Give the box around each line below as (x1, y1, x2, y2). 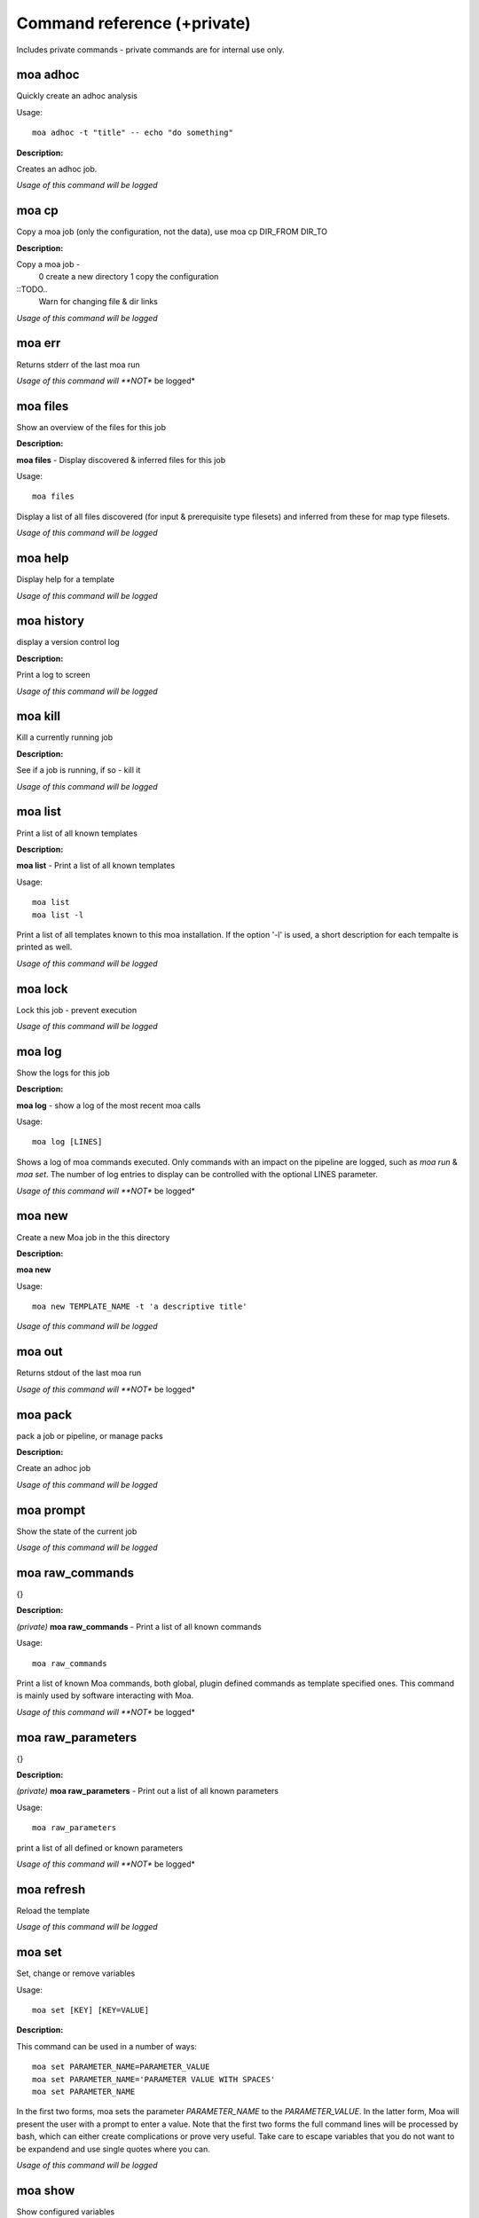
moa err (16, 335, 61, 350)
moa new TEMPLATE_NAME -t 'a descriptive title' (32, 1302, 247, 1312)
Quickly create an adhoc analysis (16, 90, 137, 101)
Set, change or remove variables (16, 1968, 136, 1978)
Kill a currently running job (16, 732, 114, 743)
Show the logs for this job (16, 1067, 110, 1078)
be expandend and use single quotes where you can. (16, 2143, 210, 2154)
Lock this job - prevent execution (16, 1004, 137, 1015)
